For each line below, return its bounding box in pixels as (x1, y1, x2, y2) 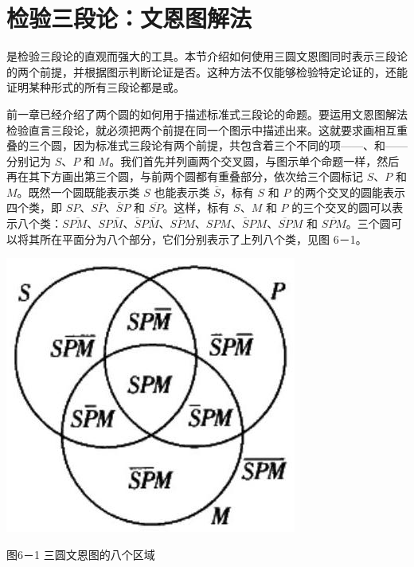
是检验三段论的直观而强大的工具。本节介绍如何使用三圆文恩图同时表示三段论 (6, 48, 408, 65)
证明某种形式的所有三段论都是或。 (6, 79, 185, 96)
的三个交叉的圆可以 (291, 199, 393, 216)
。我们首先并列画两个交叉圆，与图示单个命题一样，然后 (109, 152, 400, 169)
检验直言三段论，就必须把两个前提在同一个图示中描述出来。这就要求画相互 (6, 121, 396, 138)
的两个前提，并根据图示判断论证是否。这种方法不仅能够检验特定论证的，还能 (6, 63, 408, 80)
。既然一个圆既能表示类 (17, 183, 140, 200)
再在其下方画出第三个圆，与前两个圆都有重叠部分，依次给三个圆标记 (6, 168, 363, 185)
